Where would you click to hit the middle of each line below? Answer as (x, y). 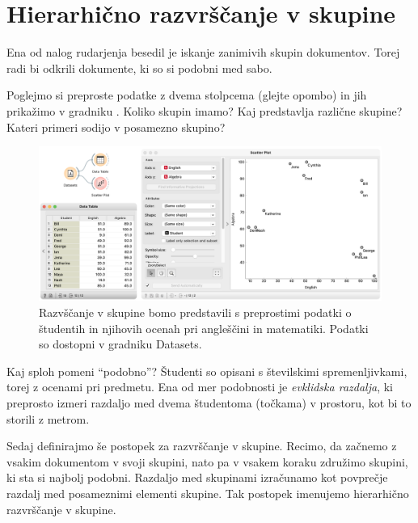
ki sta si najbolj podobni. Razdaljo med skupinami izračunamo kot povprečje (197, 477)
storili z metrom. (48, 418)
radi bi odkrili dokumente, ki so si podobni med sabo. (139, 67)
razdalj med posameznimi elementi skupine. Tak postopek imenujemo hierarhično (208, 493)
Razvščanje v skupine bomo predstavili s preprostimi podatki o (195, 312)
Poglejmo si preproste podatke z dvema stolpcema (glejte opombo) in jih (187, 95)
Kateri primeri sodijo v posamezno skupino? (116, 127)
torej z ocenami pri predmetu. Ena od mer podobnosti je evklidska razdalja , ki (200, 387)
